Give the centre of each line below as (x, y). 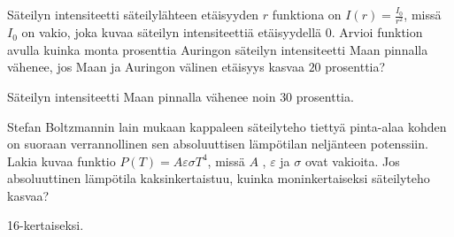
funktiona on (307, 14)
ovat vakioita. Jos (352, 161)
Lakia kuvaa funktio (62, 161)
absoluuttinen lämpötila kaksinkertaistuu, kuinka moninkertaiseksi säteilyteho (219, 178)
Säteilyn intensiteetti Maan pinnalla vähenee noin (142, 96)
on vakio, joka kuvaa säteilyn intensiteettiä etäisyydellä (172, 32)
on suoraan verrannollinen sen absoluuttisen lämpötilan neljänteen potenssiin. (218, 144)
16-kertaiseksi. (46, 225)
